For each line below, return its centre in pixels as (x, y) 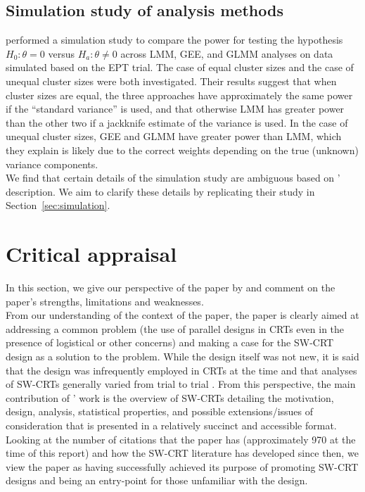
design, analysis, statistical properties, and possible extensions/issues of (160, 411)
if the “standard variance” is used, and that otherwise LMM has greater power (175, 109)
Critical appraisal (91, 254)
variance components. (52, 164)
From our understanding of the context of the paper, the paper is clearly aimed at (182, 315)
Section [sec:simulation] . (58, 205)
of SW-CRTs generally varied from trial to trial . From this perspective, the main (181, 384)
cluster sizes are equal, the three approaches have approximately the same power (179, 95)
